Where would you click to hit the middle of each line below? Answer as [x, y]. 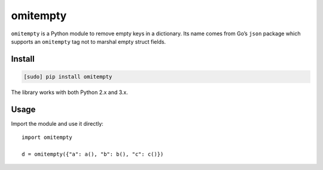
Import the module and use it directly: [57, 123]
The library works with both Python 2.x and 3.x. [70, 92]
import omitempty [47, 137]
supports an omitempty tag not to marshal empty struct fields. [89, 41]
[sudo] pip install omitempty [68, 77]
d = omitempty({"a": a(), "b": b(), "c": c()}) [93, 154]
